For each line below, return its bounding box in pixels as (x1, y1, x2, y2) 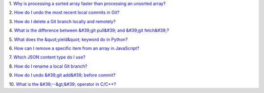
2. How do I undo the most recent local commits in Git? (9, 10, 120, 16)
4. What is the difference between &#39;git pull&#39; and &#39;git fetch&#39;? (9, 27, 169, 34)
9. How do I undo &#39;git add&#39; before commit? (9, 72, 116, 78)
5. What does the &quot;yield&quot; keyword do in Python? (9, 37, 128, 42)
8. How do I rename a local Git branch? (9, 63, 88, 69)
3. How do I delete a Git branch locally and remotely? (9, 19, 116, 24)
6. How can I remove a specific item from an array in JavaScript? (9, 45, 139, 51)
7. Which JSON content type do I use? (9, 54, 86, 60)
